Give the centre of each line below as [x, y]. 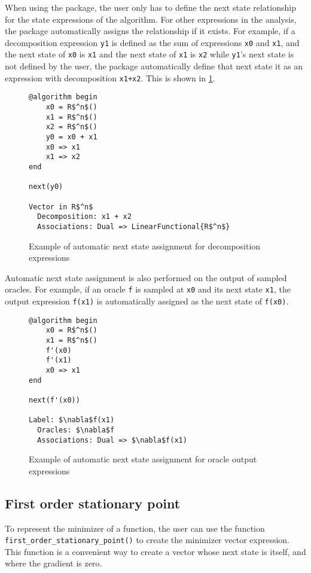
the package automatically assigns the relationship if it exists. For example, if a [150, 31]
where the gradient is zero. [54, 563]
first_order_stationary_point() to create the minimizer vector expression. [147, 540]
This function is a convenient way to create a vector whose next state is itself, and [155, 551]
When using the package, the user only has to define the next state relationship [150, 7]
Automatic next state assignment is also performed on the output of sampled [146, 277]
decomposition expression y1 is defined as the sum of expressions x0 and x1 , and [152, 42]
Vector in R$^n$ [61, 207]
